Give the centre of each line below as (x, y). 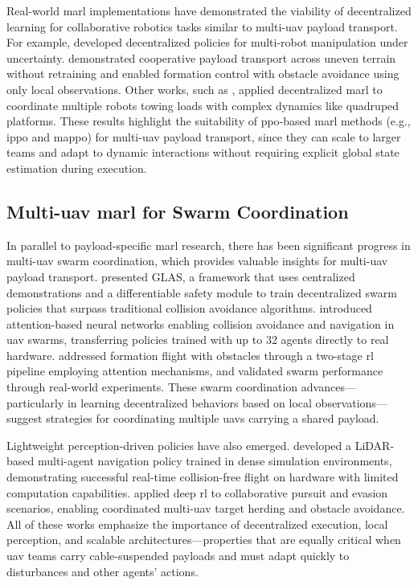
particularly (35, 402)
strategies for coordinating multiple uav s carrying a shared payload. (213, 418)
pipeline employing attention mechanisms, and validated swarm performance (195, 371)
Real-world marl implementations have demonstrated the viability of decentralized (209, 10)
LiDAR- (375, 445)
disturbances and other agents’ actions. (102, 571)
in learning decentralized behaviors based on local (189, 402)
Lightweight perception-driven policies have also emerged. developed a (179, 445)
